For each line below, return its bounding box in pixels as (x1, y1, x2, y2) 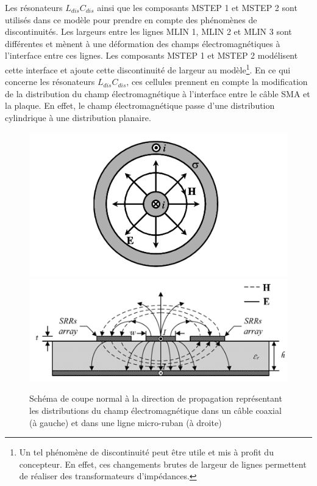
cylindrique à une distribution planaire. (5, 111, 151, 123)
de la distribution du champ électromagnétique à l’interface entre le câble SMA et (5, 87, 310, 100)
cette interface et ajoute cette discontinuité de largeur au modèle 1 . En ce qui (5, 61, 291, 76)
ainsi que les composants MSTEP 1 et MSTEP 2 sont (97, 1, 297, 13)
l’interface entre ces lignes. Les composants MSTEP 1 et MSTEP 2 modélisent (5, 49, 298, 62)
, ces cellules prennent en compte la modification (126, 75, 308, 88)
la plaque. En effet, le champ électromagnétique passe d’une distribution (5, 99, 275, 112)
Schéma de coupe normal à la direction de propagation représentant (29, 392, 282, 405)
